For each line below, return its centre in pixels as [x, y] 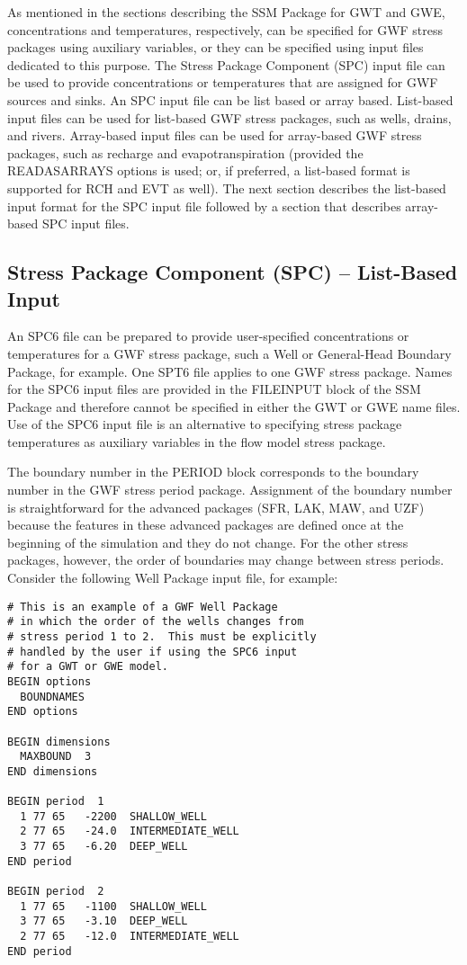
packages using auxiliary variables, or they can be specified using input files [216, 47]
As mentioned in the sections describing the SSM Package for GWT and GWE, [226, 12]
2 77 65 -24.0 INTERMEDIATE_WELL [130, 831]
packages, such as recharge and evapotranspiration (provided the [185, 152]
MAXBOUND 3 [56, 757]
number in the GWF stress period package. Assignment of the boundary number [230, 490]
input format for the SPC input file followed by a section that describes [204, 206]
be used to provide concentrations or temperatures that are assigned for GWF [223, 82]
